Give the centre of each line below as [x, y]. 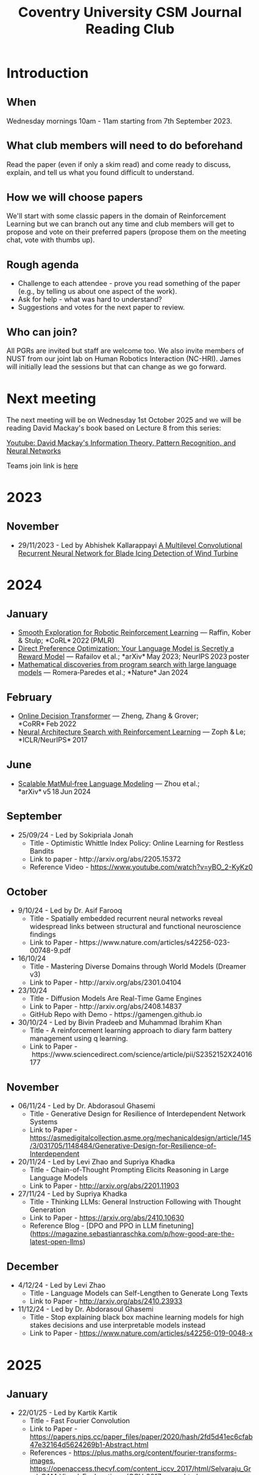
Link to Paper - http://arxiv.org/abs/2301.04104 [105, 982]
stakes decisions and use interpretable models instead [118, 1325]
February [29, 697]
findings [43, 934]
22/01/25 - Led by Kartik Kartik [68, 1413]
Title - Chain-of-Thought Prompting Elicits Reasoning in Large [129, 1170]
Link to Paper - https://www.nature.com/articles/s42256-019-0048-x [141, 1333]
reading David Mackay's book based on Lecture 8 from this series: [114, 428]
